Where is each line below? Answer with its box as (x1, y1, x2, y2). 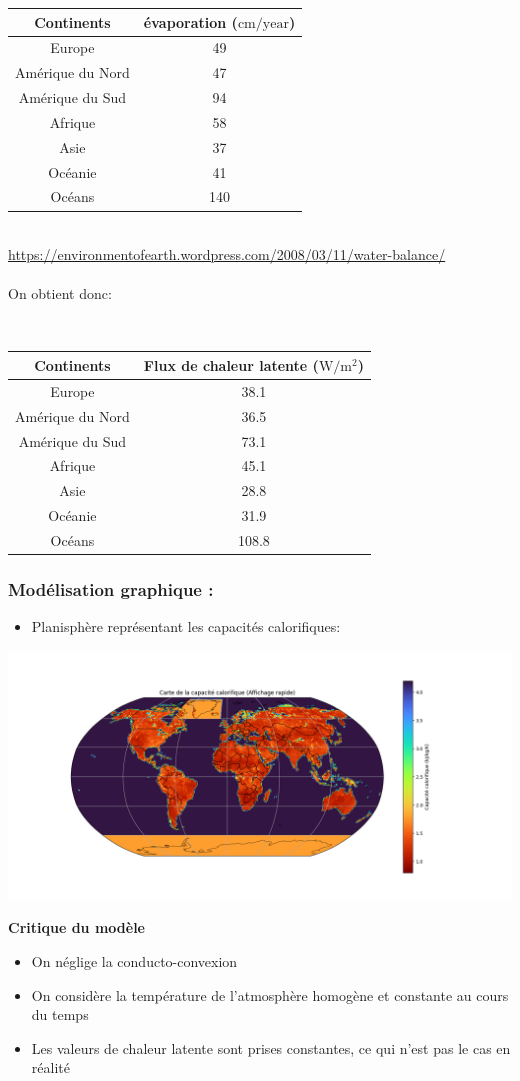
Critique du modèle (8, 917, 145, 938)
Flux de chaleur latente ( (143, 354, 319, 375)
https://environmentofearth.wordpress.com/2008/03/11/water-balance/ (8, 244, 446, 265)
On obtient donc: (8, 283, 112, 304)
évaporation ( (143, 11, 238, 32)
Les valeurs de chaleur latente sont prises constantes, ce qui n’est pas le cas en (31, 1037, 511, 1058)
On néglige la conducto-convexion (31, 951, 238, 972)
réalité (31, 1057, 70, 1078)
